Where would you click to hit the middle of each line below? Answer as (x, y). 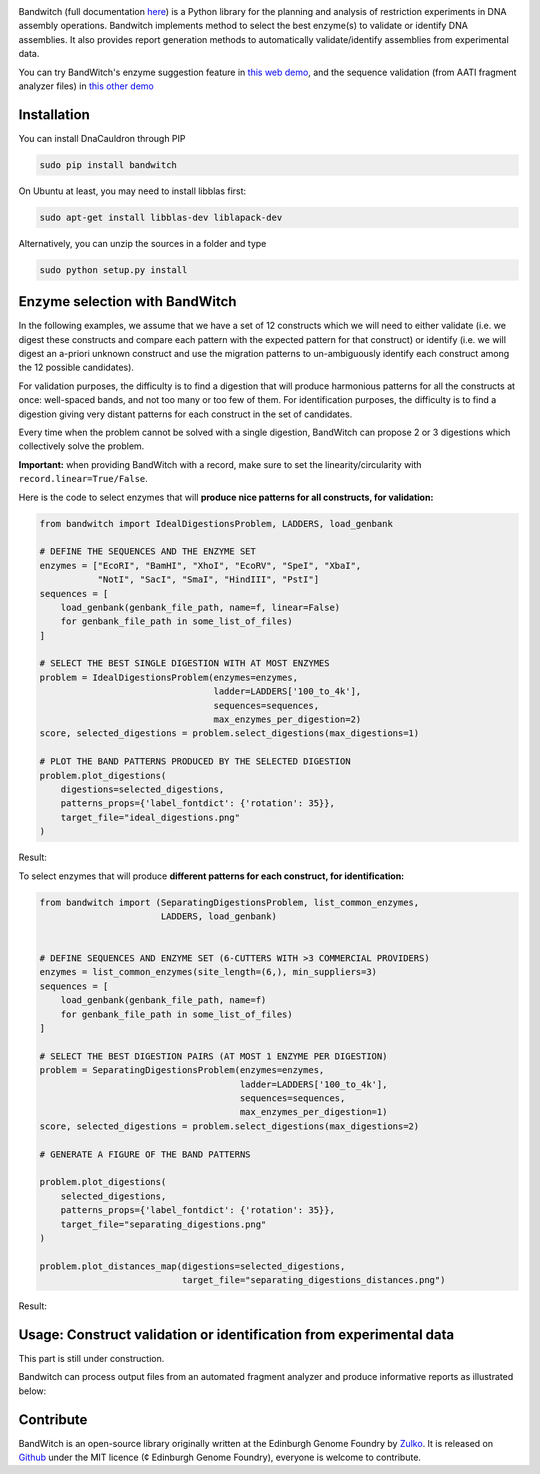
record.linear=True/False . (83, 479)
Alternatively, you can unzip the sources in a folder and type (142, 243)
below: (32, 1391)
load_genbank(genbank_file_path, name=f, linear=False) (200, 607)
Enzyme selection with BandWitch (127, 301)
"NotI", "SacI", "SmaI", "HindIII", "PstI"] (208, 579)
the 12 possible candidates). (76, 367)
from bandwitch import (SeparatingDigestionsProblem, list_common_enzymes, (229, 902)
